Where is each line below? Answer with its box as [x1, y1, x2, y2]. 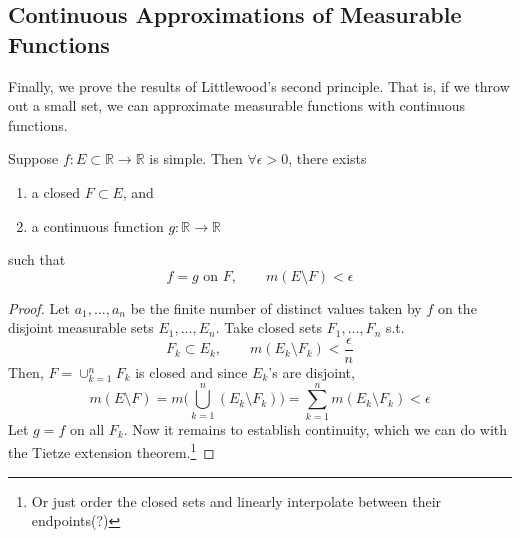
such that [8, 249, 66, 270]
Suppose [8, 148, 59, 169]
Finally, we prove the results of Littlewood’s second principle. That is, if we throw [8, 75, 510, 96]
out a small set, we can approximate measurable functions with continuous [8, 95, 466, 116]
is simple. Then [149, 148, 243, 169]
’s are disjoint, [268, 362, 355, 382]
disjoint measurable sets [8, 317, 154, 338]
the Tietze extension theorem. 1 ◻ [8, 439, 215, 462]
